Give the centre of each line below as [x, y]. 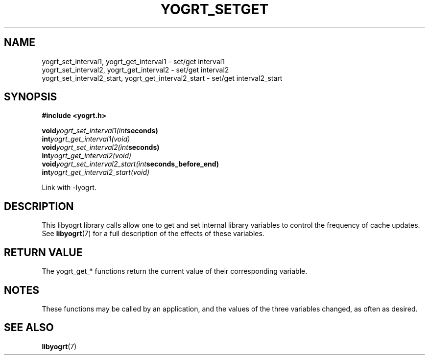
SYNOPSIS [31, 97]
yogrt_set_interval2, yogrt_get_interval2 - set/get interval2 [135, 70]
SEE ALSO [29, 328]
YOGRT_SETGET [214, 9]
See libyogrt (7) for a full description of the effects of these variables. [153, 234]
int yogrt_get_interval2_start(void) [96, 172]
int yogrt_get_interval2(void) [87, 156]
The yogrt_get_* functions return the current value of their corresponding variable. [175, 271]
